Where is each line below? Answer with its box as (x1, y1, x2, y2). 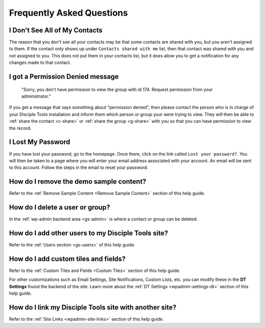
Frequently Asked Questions (9, 7, 128, 18)
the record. (9, 125, 32, 131)
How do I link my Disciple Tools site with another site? (9, 303, 177, 311)
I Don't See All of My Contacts (9, 26, 103, 34)
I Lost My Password (9, 138, 71, 146)
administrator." (21, 93, 51, 99)
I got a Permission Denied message (9, 73, 119, 81)
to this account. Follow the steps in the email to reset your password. (9, 164, 148, 170)
